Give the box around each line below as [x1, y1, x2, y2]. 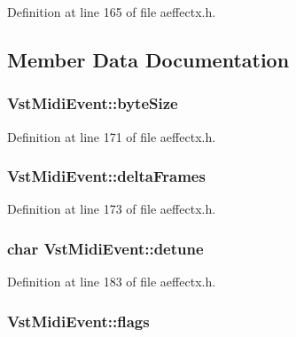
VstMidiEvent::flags [7, 310, 150, 332]
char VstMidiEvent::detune [7, 237, 204, 259]
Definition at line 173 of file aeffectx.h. [7, 200, 216, 218]
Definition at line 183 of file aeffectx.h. [7, 272, 216, 291]
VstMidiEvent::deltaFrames [7, 165, 206, 187]
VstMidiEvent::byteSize [7, 92, 178, 114]
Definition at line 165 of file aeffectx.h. [7, 3, 216, 20]
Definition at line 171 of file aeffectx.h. [7, 127, 216, 145]
